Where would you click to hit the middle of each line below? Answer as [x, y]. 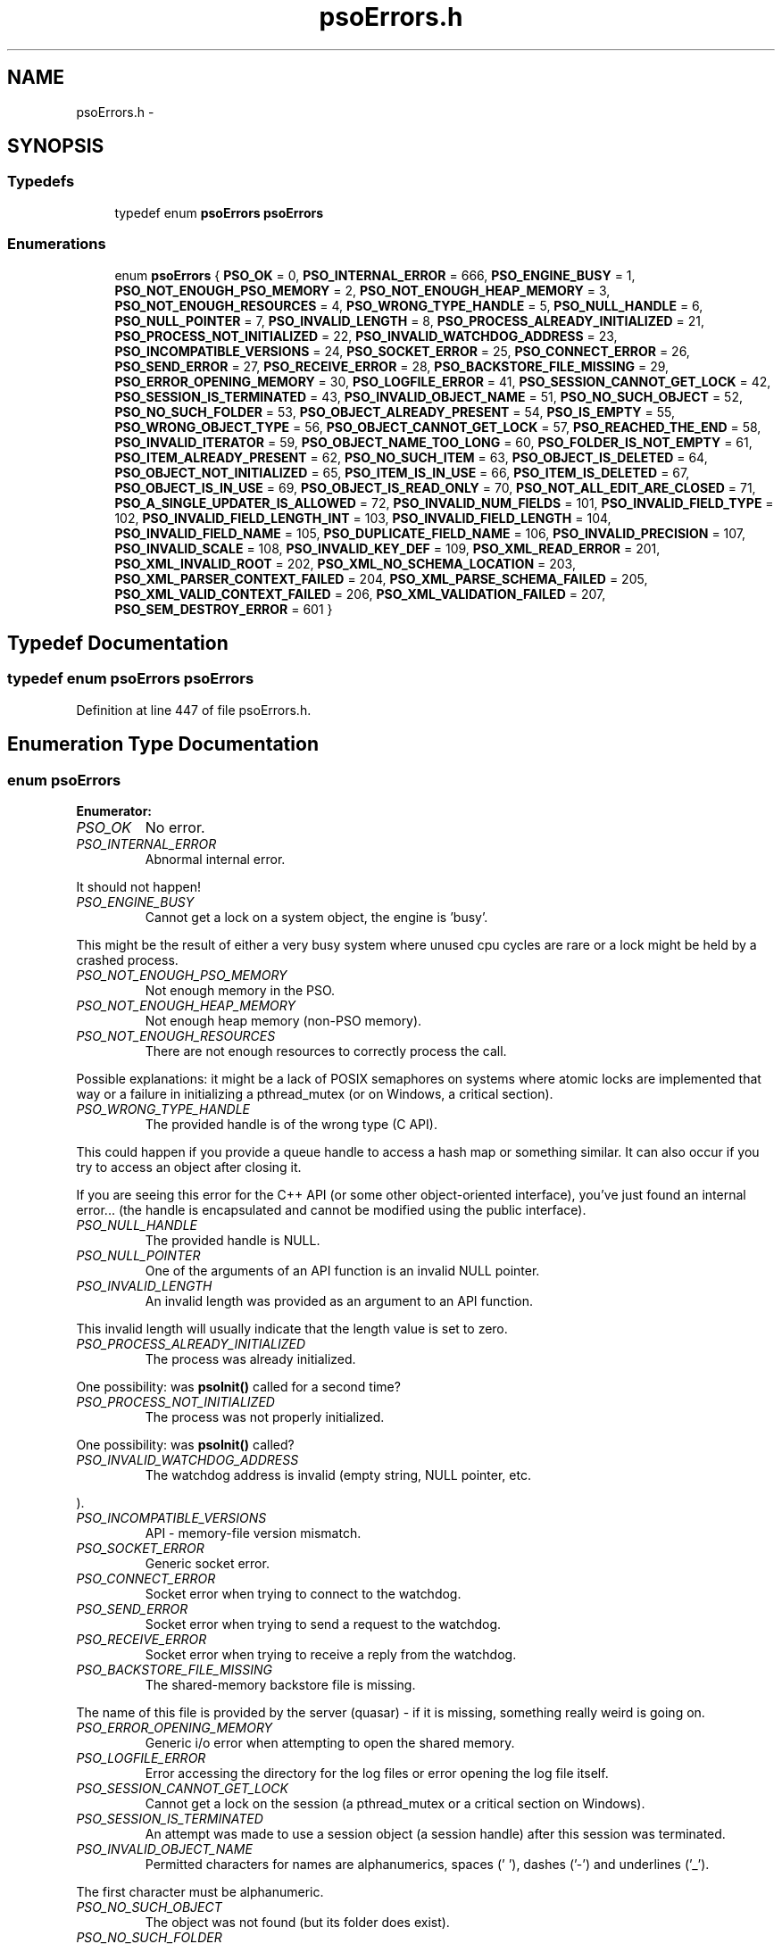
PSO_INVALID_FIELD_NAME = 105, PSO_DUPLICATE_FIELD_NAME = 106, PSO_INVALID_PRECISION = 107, [430, 533]
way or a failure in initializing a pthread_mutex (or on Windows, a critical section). [315, 1094]
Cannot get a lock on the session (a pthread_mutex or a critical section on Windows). [395, 1803]
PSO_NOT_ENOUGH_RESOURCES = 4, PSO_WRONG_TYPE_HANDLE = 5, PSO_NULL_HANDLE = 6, [409, 305]
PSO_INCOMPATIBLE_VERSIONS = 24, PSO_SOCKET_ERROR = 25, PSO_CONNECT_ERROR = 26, [402, 351]
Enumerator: [114, 811]
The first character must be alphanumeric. [200, 1892]
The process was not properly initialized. [265, 1417]
